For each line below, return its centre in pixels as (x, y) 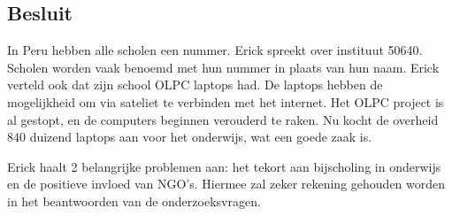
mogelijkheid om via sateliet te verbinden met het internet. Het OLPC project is (226, 101)
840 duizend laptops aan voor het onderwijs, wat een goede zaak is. (190, 137)
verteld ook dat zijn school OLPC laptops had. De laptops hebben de (195, 85)
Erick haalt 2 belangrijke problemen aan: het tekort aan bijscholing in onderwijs (224, 166)
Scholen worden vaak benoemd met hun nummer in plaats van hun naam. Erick (223, 67)
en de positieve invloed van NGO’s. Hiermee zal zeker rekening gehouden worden (226, 184)
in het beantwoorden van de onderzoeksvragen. (134, 201)
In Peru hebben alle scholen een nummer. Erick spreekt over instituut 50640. (215, 50)
